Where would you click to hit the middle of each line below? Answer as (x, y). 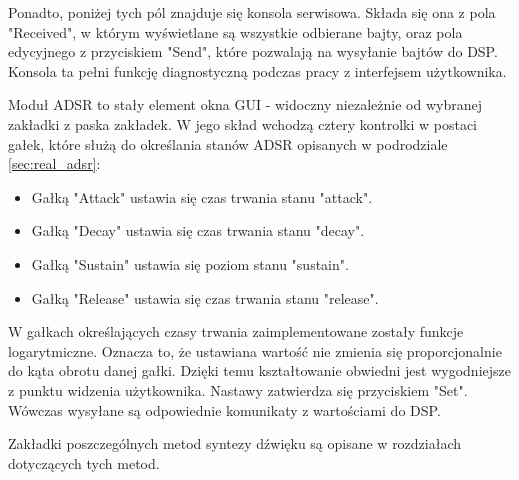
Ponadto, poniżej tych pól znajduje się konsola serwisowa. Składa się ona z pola (252, 12)
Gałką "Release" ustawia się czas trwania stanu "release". (205, 297)
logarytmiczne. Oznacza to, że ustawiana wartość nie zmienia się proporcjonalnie (255, 350)
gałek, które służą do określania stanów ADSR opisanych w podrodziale (228, 143)
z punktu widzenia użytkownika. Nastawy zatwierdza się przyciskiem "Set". (238, 389)
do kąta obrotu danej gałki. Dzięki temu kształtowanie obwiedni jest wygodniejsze (259, 370)
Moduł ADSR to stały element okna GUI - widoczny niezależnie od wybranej (245, 104)
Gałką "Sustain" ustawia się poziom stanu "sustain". (190, 263)
